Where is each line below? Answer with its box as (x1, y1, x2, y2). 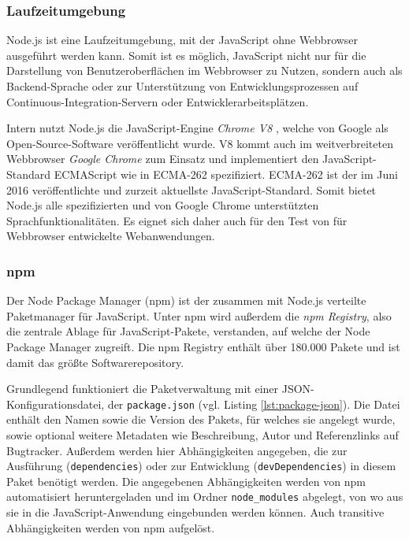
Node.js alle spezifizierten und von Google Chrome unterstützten (6, 197, 319, 213)
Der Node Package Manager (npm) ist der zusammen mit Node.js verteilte (6, 292, 366, 309)
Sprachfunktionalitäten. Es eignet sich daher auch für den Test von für (6, 212, 348, 228)
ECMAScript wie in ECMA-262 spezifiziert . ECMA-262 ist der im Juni (54, 165, 398, 182)
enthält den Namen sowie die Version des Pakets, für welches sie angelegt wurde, (6, 411, 396, 428)
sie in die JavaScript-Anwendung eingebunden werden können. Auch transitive (6, 504, 385, 521)
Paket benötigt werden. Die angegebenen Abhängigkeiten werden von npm (6, 472, 366, 489)
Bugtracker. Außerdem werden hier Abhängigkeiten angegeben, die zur (6, 442, 348, 458)
